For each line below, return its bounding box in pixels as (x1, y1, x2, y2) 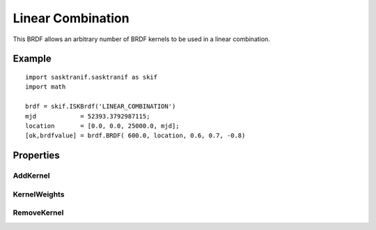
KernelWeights (13, 189, 65, 199)
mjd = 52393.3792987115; (25, 112, 150, 120)
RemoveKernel (13, 208, 64, 217)
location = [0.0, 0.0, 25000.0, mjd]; (25, 122, 180, 130)
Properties (13, 150, 60, 162)
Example (13, 53, 52, 65)
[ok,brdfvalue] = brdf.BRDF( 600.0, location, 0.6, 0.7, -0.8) (25, 132, 246, 139)
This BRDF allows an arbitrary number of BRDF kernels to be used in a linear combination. (13, 35, 271, 43)
